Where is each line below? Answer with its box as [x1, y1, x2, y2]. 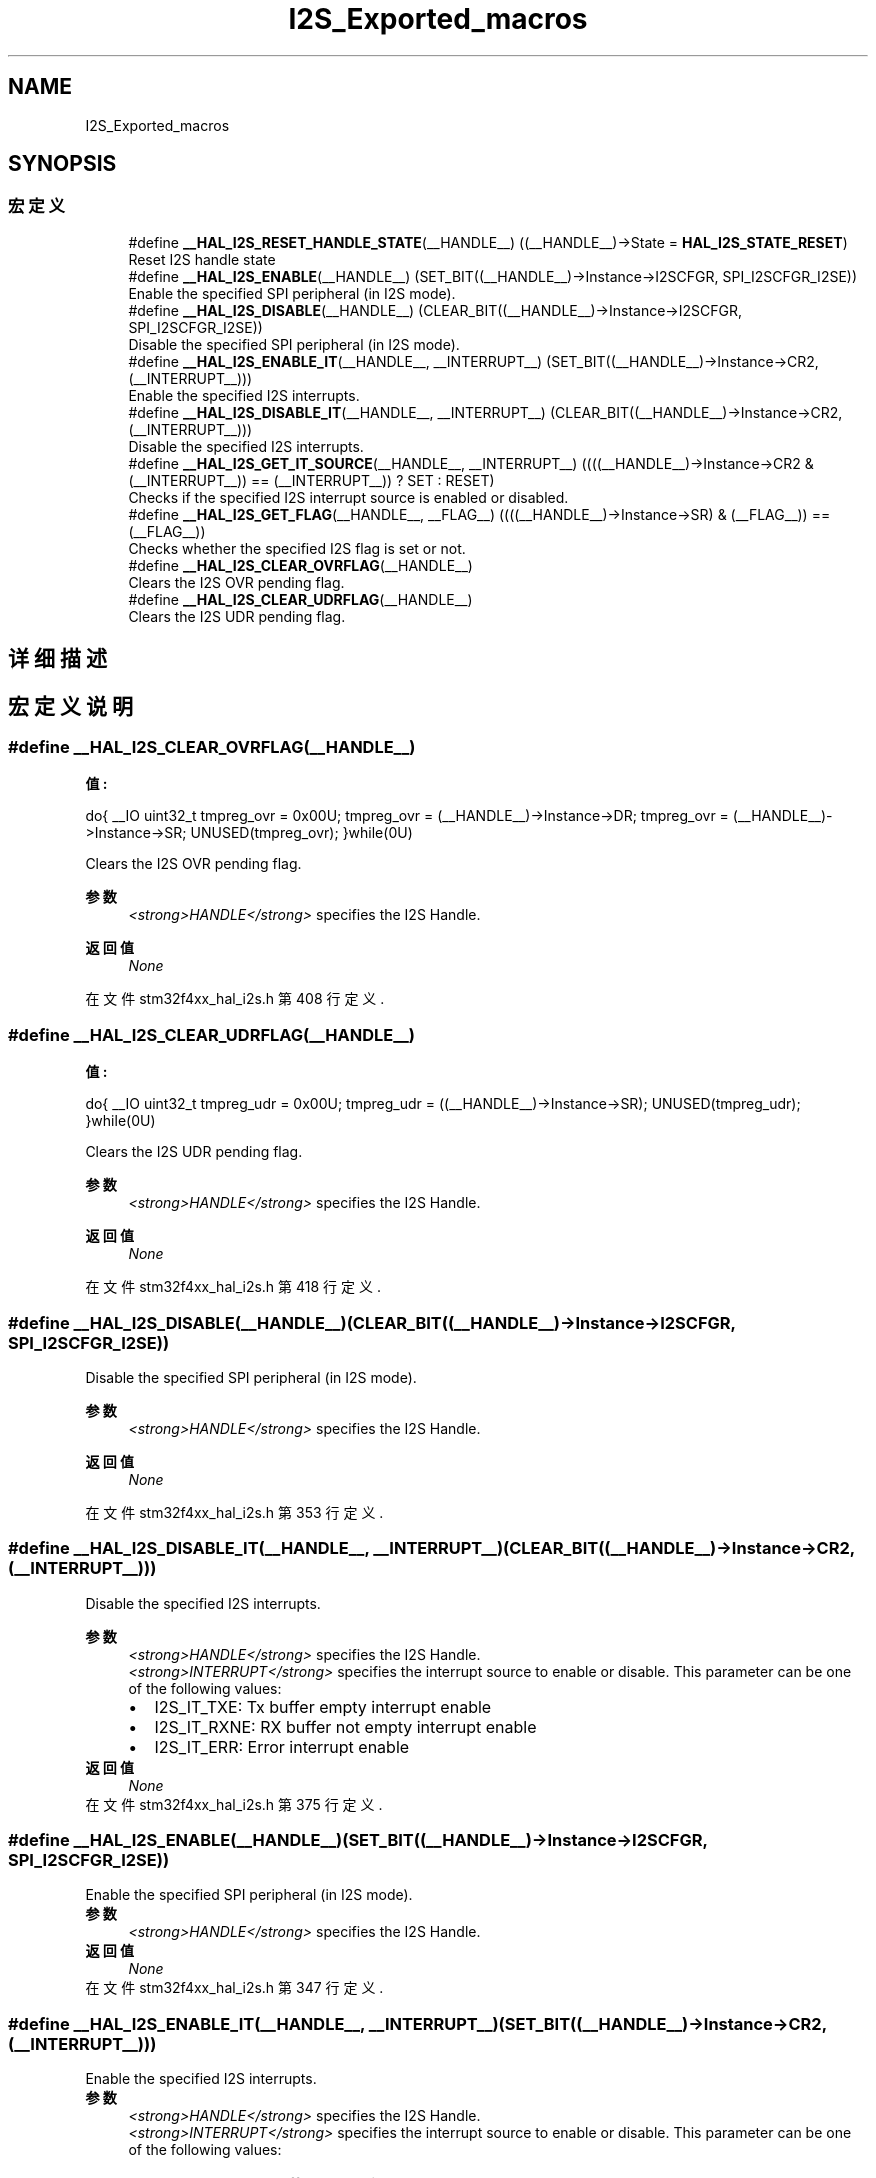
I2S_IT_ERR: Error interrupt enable [154, 1736, 410, 1757]
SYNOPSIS [8, 151, 117, 177]
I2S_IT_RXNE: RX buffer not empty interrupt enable [154, 1716, 537, 1737]
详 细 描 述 [8, 646, 107, 672]
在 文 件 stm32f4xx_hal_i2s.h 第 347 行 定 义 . [85, 1979, 384, 1997]
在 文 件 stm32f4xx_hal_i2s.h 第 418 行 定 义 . [85, 1278, 381, 1296]
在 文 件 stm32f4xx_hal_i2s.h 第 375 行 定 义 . [85, 1795, 383, 1813]
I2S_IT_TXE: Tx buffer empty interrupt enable [154, 1696, 492, 1717]
